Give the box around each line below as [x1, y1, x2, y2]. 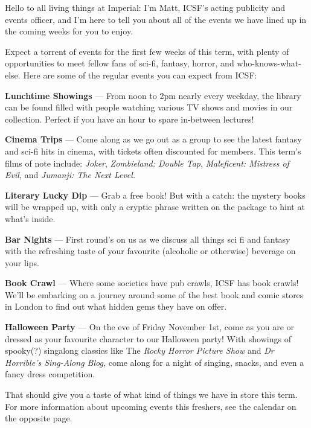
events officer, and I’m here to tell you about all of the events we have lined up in [5, 13, 307, 25]
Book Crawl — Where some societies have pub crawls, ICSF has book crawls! [5, 276, 299, 289]
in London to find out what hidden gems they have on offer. [5, 300, 227, 313]
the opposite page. [5, 412, 72, 424]
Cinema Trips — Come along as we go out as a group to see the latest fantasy [5, 133, 302, 145]
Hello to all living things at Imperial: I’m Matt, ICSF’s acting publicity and [5, 1, 285, 13]
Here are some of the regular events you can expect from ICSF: [23, 68, 257, 81]
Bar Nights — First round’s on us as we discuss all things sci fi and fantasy [5, 232, 290, 245]
